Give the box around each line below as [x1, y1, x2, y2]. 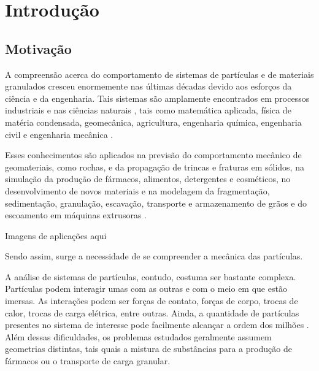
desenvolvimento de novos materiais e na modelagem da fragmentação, [5, 184, 270, 197]
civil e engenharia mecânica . [5, 128, 113, 140]
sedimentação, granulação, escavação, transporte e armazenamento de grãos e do [5, 196, 307, 209]
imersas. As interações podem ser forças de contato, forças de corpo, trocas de [5, 294, 298, 307]
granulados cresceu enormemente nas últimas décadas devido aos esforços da [5, 80, 292, 93]
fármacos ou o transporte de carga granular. [5, 354, 171, 367]
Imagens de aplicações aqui [5, 229, 107, 242]
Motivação [5, 39, 72, 58]
